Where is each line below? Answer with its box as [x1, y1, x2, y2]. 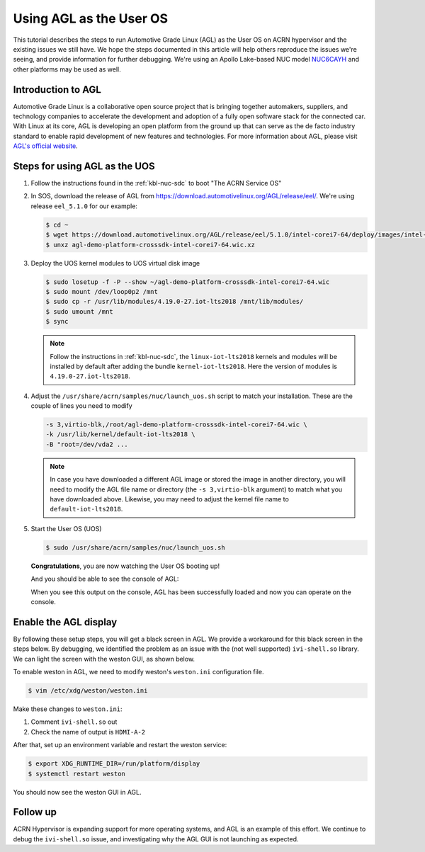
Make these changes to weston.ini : [13, 705, 123, 713]
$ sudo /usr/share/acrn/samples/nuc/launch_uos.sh [45, 543, 226, 552]
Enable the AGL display [13, 616, 118, 628]
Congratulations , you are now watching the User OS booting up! [30, 562, 220, 570]
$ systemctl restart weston [28, 769, 125, 778]
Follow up [13, 806, 57, 818]
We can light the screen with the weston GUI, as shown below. [13, 654, 195, 663]
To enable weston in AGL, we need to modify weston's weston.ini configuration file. [13, 668, 264, 676]
